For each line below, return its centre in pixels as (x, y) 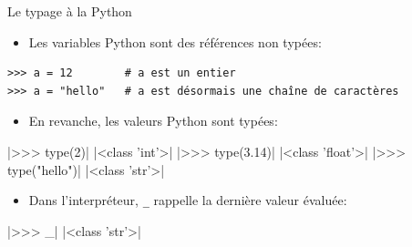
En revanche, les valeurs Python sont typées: (153, 121)
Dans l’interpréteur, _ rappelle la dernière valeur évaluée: (188, 200)
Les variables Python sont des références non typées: (175, 41)
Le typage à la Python (70, 11)
